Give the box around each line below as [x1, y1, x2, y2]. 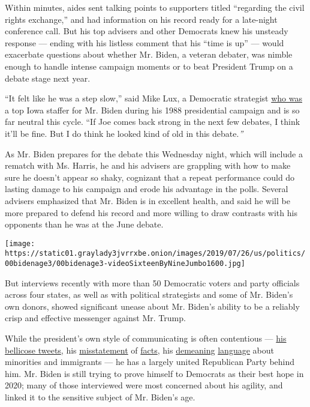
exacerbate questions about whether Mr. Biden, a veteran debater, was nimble [5, 48, 293, 61]
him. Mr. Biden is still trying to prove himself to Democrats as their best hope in [5, 367, 304, 379]
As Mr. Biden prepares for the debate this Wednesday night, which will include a [5, 147, 303, 160]
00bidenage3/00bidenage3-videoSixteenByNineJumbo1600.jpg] [5, 259, 245, 268]
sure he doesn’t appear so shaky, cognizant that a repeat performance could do [5, 170, 295, 183]
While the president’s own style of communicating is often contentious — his [5, 332, 287, 345]
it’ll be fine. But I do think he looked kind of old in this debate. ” [5, 127, 243, 139]
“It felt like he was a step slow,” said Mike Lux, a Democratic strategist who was [5, 92, 302, 104]
